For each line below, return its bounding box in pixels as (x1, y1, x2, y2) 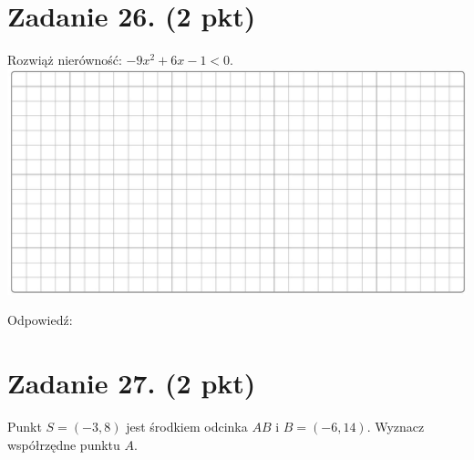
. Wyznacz (366, 417, 425, 436)
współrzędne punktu (7, 434, 120, 454)
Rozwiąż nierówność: (7, 50, 122, 69)
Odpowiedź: (7, 310, 73, 329)
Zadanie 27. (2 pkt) (7, 364, 256, 402)
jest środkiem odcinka (126, 417, 248, 436)
